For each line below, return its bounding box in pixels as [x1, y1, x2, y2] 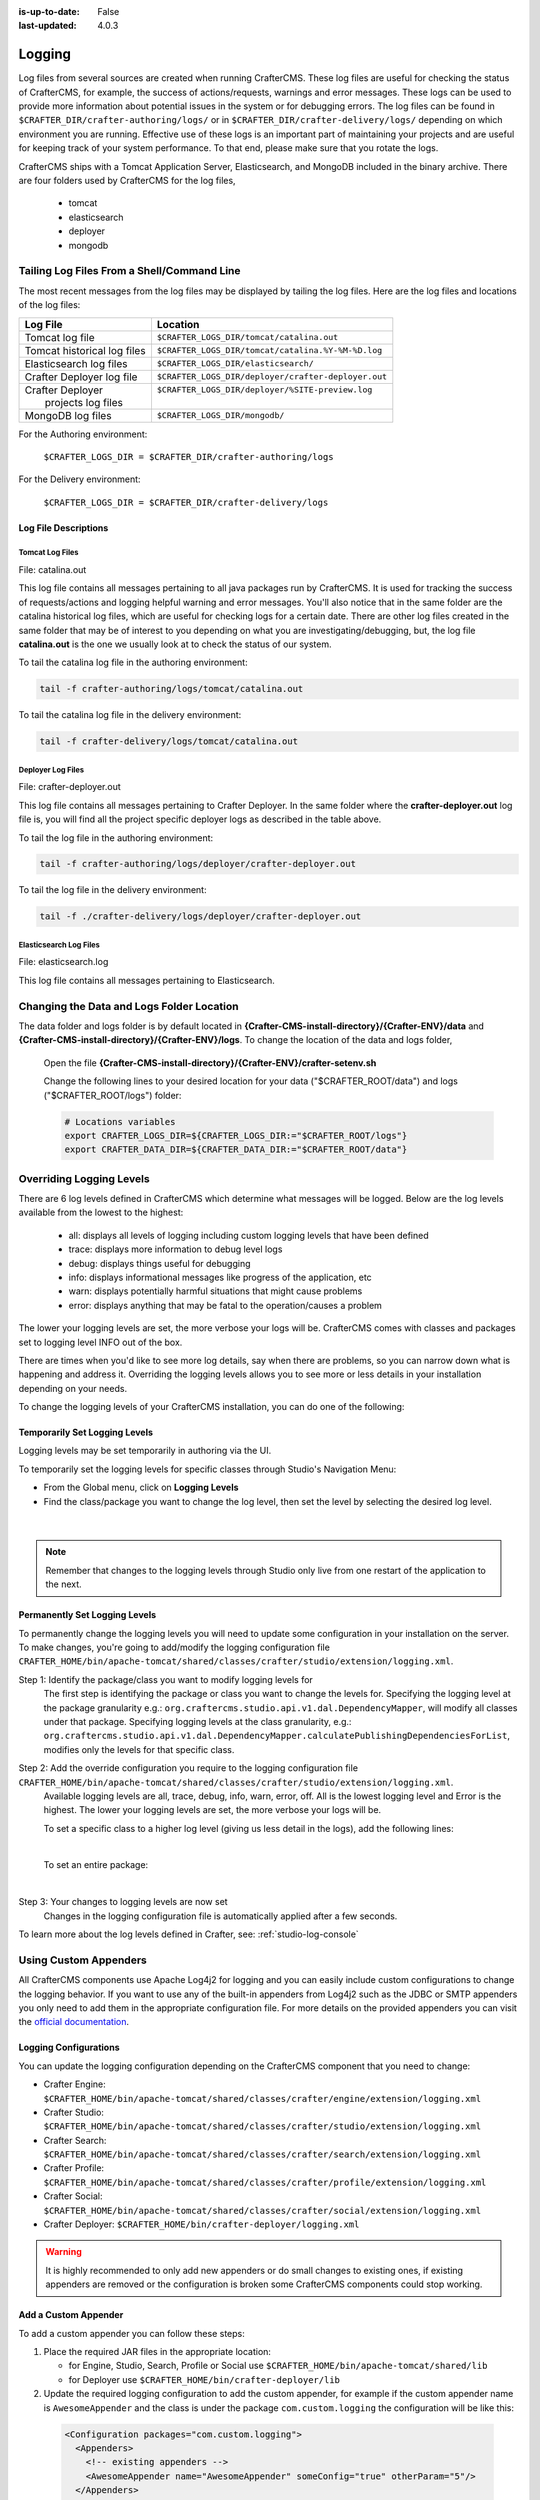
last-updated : [18, 20, 77, 32]
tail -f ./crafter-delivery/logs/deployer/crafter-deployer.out [39, 911, 362, 922]
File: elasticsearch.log [18, 956, 109, 968]
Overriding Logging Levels [18, 1171, 150, 1185]
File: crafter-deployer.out [18, 781, 122, 793]
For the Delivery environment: [18, 473, 141, 485]
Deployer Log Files [18, 765, 85, 775]
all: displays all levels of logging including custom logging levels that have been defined [68, 1229, 429, 1241]
